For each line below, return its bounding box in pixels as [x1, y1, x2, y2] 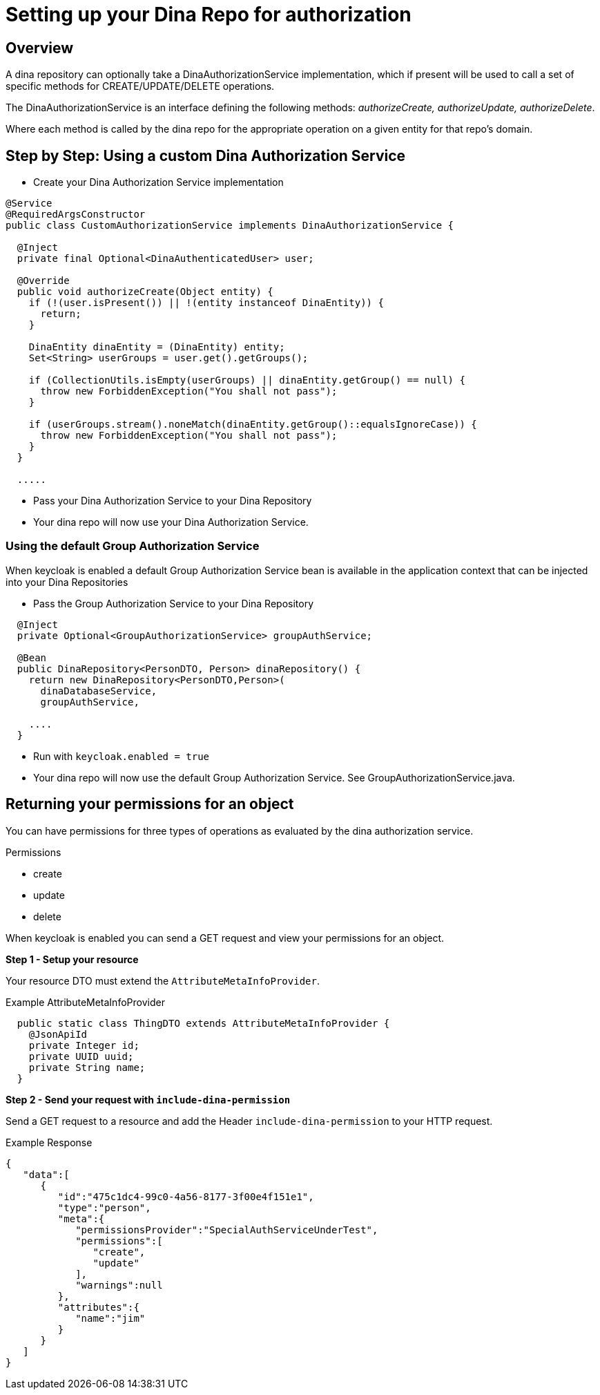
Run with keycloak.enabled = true [33, 750, 210, 762]
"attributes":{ [57, 1301, 139, 1313]
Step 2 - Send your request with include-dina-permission [6, 1093, 291, 1105]
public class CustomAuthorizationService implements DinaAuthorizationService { [6, 220, 454, 231]
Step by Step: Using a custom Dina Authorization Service [6, 146, 406, 164]
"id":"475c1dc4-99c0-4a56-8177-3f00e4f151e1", [57, 1190, 314, 1202]
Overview [6, 39, 74, 57]
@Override [17, 275, 70, 287]
